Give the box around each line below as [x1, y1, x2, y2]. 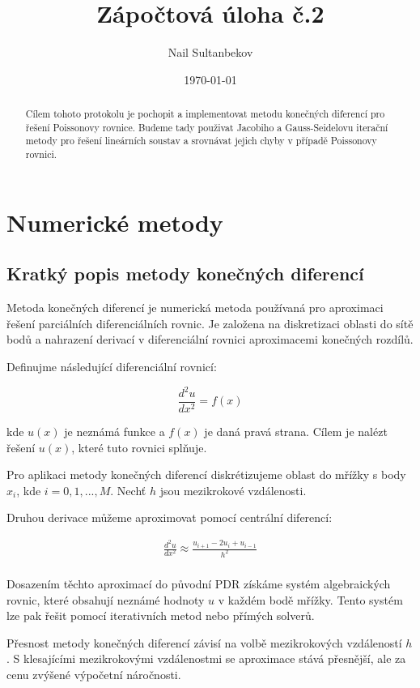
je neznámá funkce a [64, 423, 165, 440]
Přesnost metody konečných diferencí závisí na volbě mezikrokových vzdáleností [6, 634, 402, 651]
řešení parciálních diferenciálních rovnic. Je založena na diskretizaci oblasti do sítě [6, 314, 414, 331]
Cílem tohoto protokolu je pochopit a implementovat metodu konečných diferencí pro [25, 107, 385, 121]
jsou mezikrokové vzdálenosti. [159, 481, 307, 498]
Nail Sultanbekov [168, 44, 253, 61]
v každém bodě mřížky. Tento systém [218, 591, 403, 608]
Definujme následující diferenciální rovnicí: [6, 357, 217, 374]
